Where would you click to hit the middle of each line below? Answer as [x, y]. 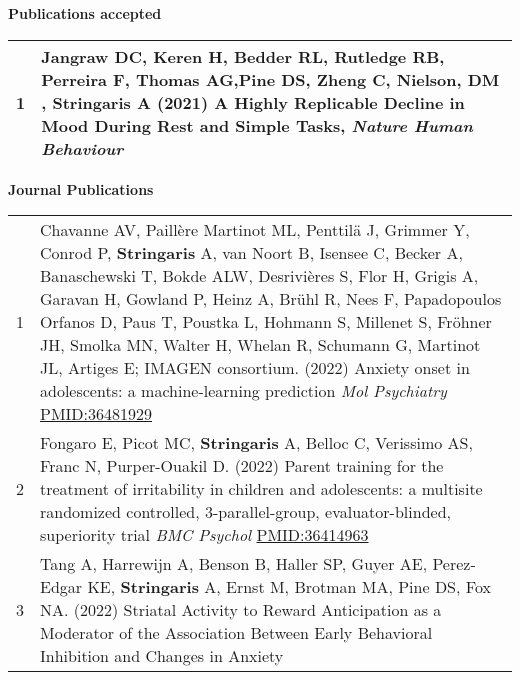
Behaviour [82, 148]
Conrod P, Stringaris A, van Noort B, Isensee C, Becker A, [251, 253]
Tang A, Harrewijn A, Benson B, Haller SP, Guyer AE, [234, 564]
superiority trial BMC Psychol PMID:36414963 [204, 535]
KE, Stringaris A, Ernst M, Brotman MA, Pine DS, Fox [289, 587]
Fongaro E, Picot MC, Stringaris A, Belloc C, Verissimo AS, [256, 443]
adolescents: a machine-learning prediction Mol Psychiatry [243, 391]
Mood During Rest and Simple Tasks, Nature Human [257, 125]
